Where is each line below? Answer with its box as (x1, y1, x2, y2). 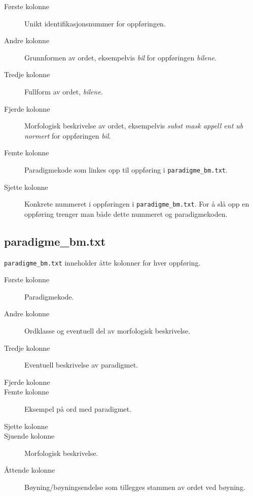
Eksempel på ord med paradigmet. (24, 404, 132, 414)
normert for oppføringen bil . (24, 130, 111, 141)
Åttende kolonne (4, 465, 55, 475)
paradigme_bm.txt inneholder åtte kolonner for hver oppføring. (4, 257, 201, 268)
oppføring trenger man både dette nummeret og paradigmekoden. (24, 208, 228, 219)
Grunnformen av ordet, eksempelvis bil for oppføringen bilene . (24, 52, 216, 62)
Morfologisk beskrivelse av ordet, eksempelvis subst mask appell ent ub (24, 120, 243, 131)
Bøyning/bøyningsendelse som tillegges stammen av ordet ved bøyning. (24, 482, 245, 492)
